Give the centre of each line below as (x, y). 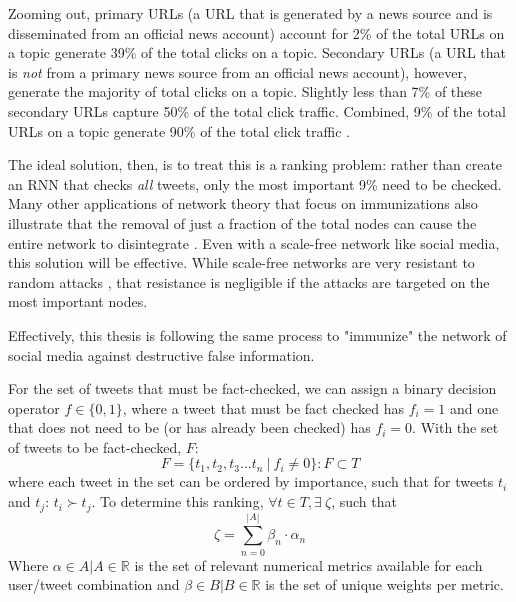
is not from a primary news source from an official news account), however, (237, 71)
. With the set (455, 427)
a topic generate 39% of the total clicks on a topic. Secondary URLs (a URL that (257, 52)
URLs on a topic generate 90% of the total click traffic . (179, 130)
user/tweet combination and (94, 584)
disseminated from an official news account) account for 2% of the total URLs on (256, 32)
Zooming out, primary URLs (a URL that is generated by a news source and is (250, 13)
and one (474, 407)
